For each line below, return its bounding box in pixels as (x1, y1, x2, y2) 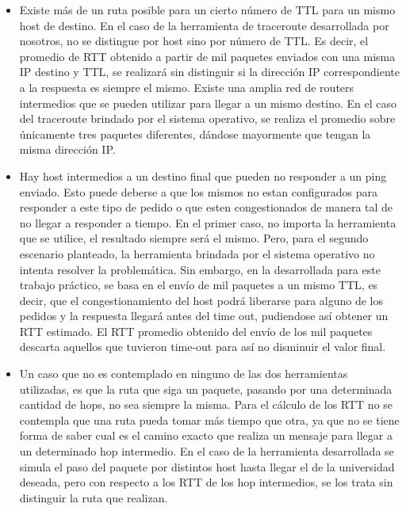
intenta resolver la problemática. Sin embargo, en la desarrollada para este (19, 261, 381, 277)
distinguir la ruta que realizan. (19, 489, 168, 505)
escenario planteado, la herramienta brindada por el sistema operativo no (19, 245, 375, 261)
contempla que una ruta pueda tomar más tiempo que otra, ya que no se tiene (19, 411, 400, 428)
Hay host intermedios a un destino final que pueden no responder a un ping (19, 167, 387, 184)
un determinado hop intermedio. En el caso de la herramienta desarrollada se (19, 443, 394, 460)
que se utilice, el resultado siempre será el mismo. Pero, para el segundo (19, 230, 369, 246)
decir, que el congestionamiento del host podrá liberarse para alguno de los (19, 292, 384, 308)
